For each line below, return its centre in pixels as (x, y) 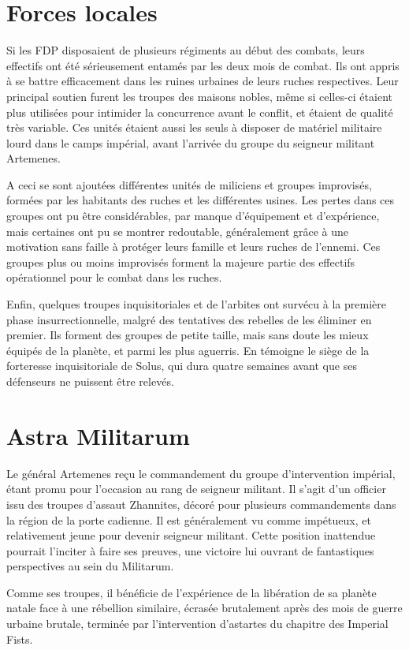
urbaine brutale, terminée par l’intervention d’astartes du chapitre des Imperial (197, 624)
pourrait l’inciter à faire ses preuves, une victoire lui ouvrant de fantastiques (190, 550)
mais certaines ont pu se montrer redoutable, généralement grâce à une (178, 231)
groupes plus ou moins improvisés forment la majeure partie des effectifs (181, 261)
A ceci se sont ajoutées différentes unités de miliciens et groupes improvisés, (189, 184)
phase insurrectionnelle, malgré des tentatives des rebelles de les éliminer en (189, 319)
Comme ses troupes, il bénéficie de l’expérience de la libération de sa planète (191, 592)
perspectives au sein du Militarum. (90, 566)
